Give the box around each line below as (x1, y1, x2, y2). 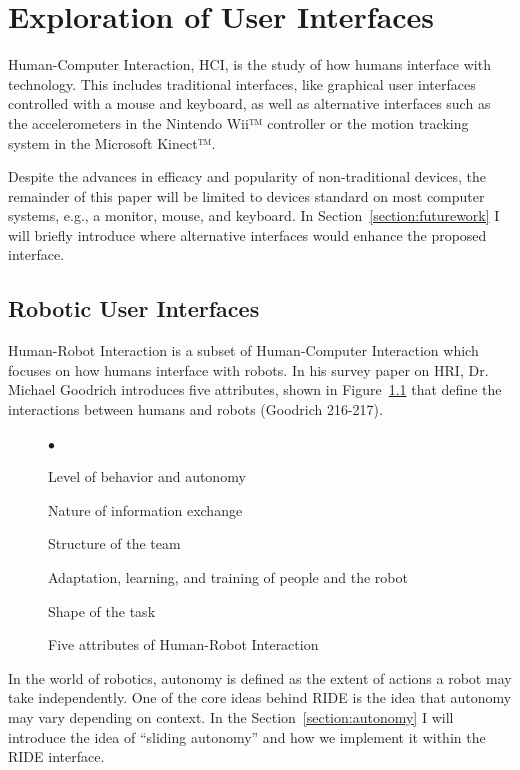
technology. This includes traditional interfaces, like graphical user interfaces (8, 73, 476, 94)
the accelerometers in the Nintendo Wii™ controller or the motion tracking (8, 112, 469, 133)
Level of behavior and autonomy (48, 466, 246, 487)
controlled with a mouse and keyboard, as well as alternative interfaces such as (8, 93, 491, 114)
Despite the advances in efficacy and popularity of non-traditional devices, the (8, 166, 487, 187)
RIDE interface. (8, 746, 105, 767)
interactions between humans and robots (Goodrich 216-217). (8, 399, 383, 420)
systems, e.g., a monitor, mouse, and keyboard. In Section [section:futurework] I (8, 205, 500, 226)
